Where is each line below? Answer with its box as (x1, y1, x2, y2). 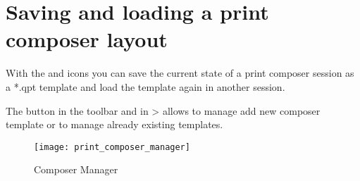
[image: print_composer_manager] (34, 142, 190, 152)
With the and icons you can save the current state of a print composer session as (6, 65, 354, 80)
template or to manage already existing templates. (6, 117, 223, 132)
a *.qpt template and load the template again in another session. (6, 79, 285, 94)
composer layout (6, 25, 168, 54)
